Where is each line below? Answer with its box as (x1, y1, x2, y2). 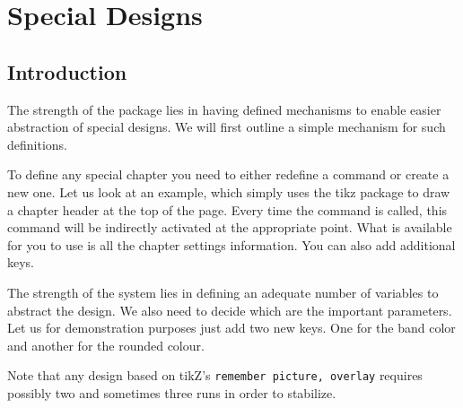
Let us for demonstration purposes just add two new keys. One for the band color (7, 318, 456, 337)
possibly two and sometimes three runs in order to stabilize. (7, 383, 336, 402)
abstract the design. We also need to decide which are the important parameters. (7, 300, 452, 319)
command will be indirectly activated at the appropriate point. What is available (7, 218, 452, 237)
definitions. (7, 135, 67, 153)
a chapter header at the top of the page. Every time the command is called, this (7, 200, 448, 219)
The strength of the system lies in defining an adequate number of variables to (7, 282, 439, 301)
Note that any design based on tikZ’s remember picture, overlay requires (7, 366, 423, 385)
